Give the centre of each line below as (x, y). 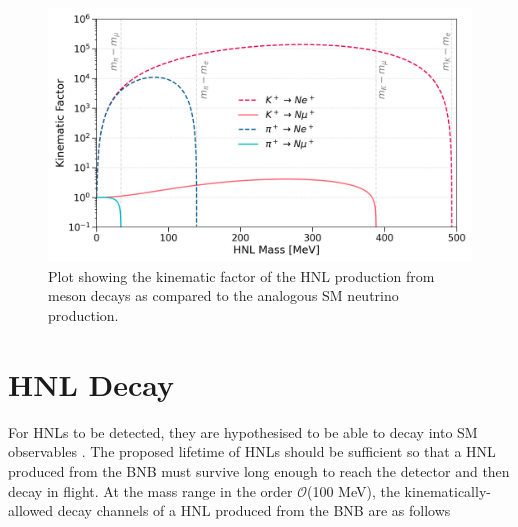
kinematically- (447, 490)
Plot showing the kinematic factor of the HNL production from (241, 275)
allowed (31, 510)
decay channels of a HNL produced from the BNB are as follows (254, 510)
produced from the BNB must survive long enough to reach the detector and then (259, 470)
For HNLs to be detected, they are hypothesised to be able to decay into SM (243, 431)
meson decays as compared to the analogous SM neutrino (223, 295)
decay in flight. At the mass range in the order (150, 490)
